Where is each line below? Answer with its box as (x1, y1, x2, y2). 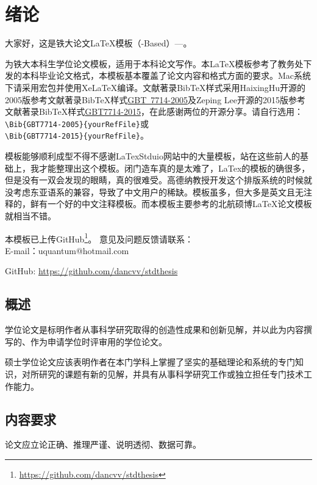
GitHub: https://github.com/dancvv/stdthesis (5, 264, 178, 277)
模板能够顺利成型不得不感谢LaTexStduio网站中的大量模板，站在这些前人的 (5, 150, 300, 162)
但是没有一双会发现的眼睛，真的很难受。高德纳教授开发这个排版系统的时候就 (5, 173, 312, 186)
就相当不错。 (5, 209, 56, 222)
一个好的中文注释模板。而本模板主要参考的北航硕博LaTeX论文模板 (47, 197, 312, 210)
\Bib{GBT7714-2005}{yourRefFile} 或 (5, 117, 149, 129)
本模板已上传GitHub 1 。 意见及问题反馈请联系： (5, 230, 193, 245)
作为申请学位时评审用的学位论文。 (30, 335, 167, 348)
